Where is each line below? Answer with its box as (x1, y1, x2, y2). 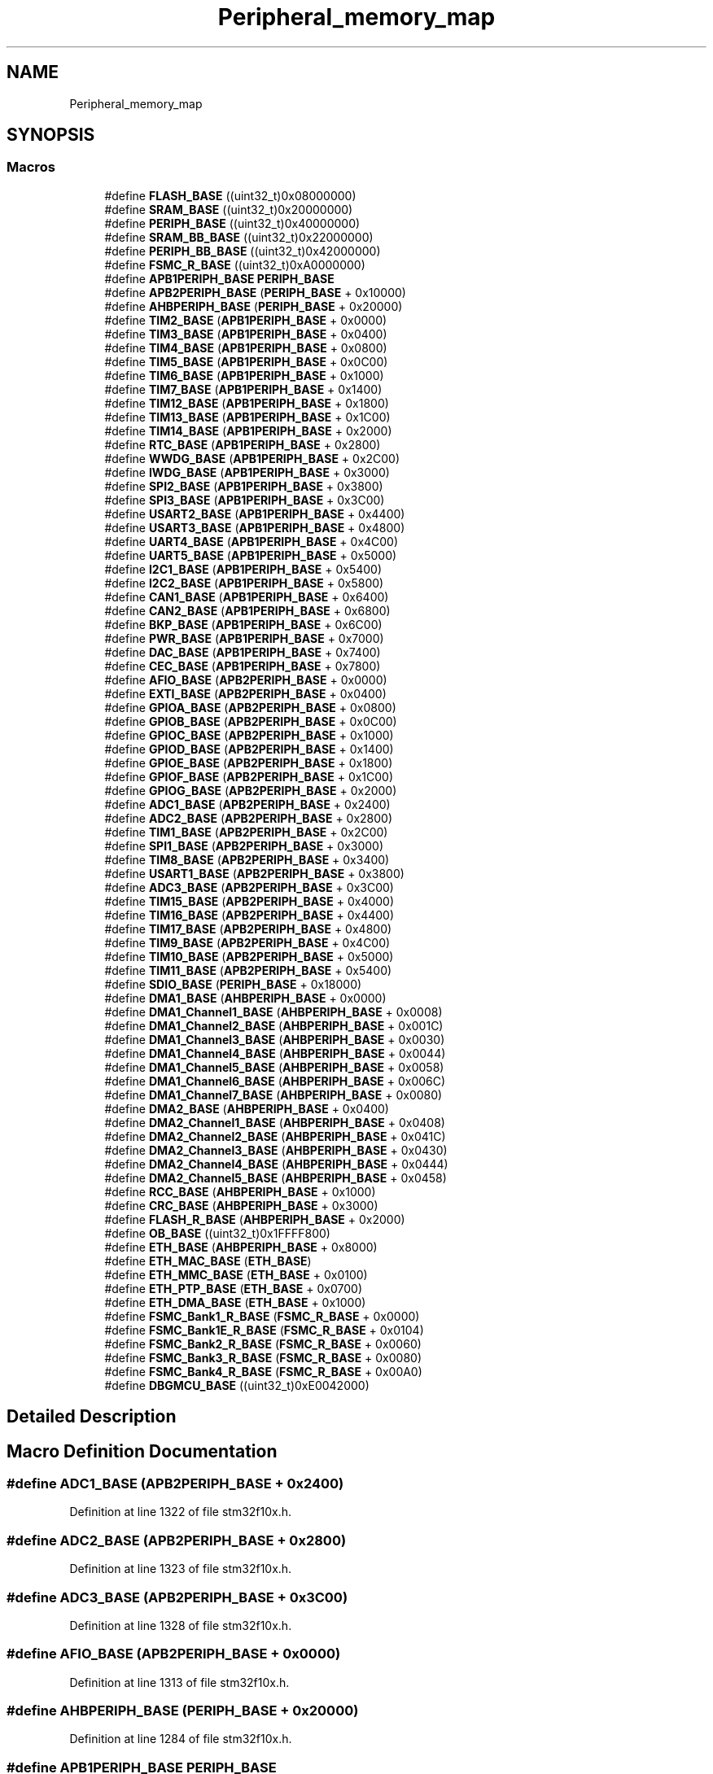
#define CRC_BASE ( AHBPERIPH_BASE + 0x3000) (104, 1198, 378, 1213)
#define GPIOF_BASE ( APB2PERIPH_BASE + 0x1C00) (104, 769, 394, 784)
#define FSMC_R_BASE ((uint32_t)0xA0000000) (104, 257, 365, 272)
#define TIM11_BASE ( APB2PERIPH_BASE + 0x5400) (104, 963, 392, 977)
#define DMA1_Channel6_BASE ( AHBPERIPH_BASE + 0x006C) (104, 1073, 446, 1088)
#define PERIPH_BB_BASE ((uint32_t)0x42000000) (104, 243, 381, 258)
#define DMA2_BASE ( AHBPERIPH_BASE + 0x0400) (104, 1101, 389, 1116)
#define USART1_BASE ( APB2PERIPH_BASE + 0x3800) (104, 866, 405, 880)
